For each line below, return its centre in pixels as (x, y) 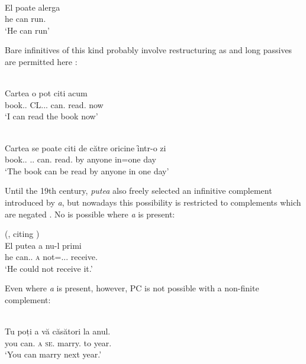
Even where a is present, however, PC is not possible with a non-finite (132, 288)
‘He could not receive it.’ (49, 268)
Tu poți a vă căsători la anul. (58, 331)
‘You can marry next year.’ (53, 354)
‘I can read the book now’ (51, 116)
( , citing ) (22, 234)
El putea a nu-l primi (43, 245)
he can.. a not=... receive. (51, 257)
